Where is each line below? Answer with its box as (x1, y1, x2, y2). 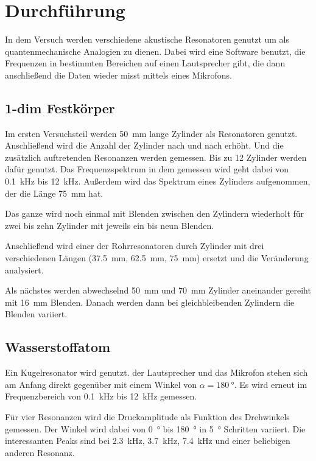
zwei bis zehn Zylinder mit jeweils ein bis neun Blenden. (5, 219, 214, 231)
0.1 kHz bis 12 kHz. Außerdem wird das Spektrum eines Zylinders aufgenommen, (5, 175, 311, 188)
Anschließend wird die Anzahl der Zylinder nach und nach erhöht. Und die (5, 139, 284, 152)
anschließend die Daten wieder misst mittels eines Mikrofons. (5, 68, 232, 81)
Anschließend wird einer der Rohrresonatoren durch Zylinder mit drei (5, 239, 264, 252)
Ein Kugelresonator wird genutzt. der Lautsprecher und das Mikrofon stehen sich (5, 366, 308, 379)
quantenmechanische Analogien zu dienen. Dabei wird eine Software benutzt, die (5, 44, 306, 57)
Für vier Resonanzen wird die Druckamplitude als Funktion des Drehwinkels (5, 410, 290, 423)
